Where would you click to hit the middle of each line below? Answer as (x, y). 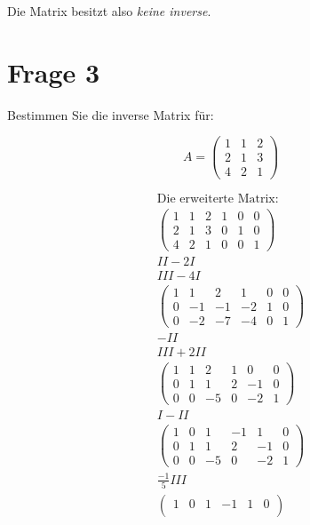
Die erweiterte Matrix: (218, 199)
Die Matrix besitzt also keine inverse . (109, 11)
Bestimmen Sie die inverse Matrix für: (111, 114)
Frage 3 (54, 72)
